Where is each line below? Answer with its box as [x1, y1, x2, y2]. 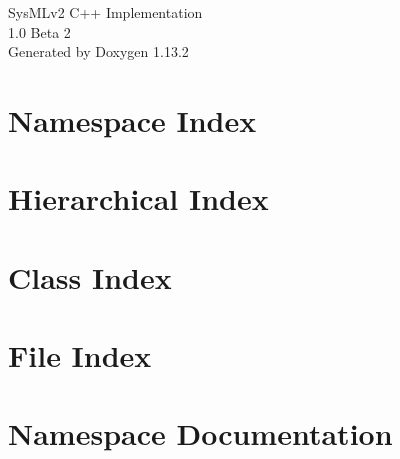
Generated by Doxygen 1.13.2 [8, 41, 189, 62]
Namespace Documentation [8, 413, 393, 454]
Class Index [8, 256, 172, 297]
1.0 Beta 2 [8, 21, 71, 42]
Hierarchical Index [8, 178, 269, 219]
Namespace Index [8, 99, 257, 140]
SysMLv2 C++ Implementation [8, 2, 203, 22]
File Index [8, 335, 152, 376]
